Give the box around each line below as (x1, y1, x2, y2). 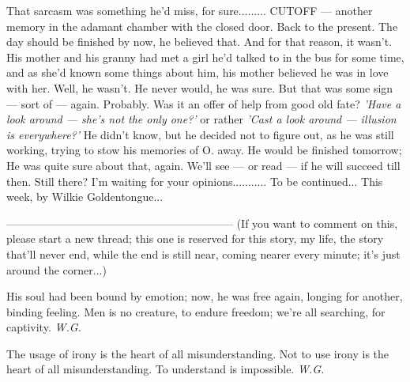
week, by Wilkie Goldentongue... (6, 188, 164, 205)
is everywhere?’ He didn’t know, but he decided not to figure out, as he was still (6, 126, 394, 142)
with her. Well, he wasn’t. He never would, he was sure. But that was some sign (6, 79, 393, 96)
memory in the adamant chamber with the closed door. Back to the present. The (6, 17, 398, 34)
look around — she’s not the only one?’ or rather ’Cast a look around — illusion (6, 111, 397, 127)
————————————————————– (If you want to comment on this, (6, 214, 398, 231)
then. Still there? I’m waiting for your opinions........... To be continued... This (6, 172, 383, 189)
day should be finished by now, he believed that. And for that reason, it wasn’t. (6, 33, 393, 50)
